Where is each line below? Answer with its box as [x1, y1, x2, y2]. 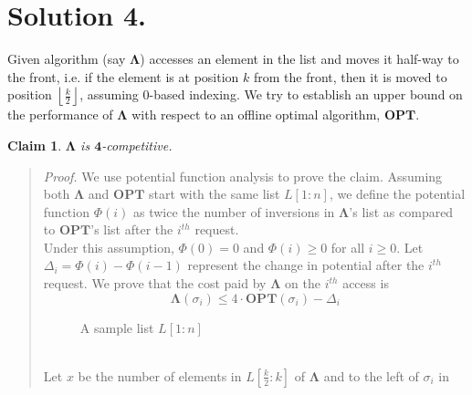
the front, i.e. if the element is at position [7, 67, 239, 86]
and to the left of [323, 366, 419, 385]
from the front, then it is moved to [253, 67, 447, 86]
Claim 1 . [7, 135, 62, 154]
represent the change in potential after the [187, 255, 425, 275]
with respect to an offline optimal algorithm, [131, 105, 381, 124]
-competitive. [101, 135, 173, 154]
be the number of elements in [78, 366, 242, 385]
